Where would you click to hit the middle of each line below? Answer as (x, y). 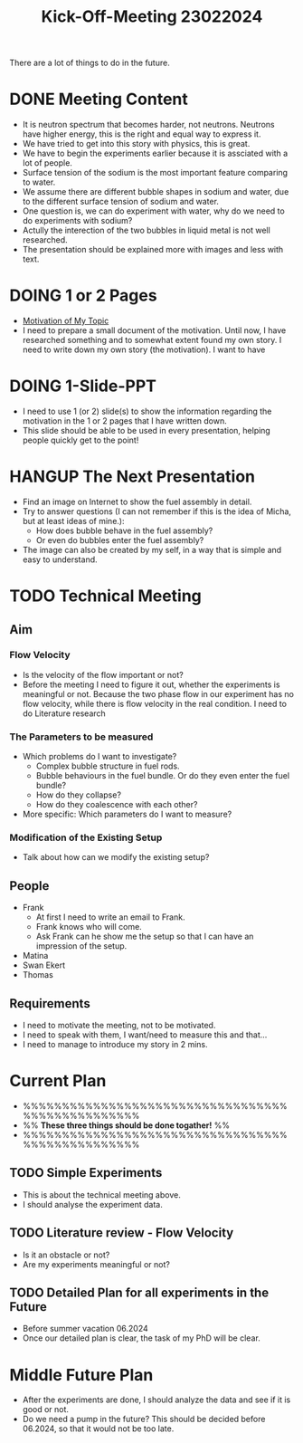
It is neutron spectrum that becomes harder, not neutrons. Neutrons (148, 125)
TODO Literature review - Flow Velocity (122, 1233)
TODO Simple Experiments (86, 1173)
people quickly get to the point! (80, 440)
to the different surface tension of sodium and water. (121, 202)
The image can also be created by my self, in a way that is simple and (152, 549)
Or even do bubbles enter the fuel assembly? (120, 540)
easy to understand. (60, 559)
